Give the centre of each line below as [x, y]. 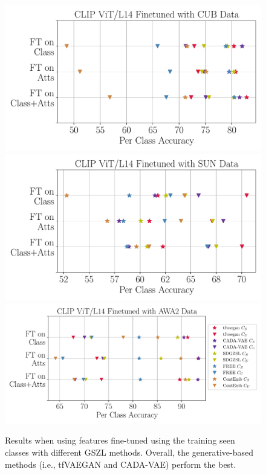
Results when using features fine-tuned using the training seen [120, 440]
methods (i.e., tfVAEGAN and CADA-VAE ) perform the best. [121, 464]
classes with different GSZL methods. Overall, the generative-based [129, 452]
